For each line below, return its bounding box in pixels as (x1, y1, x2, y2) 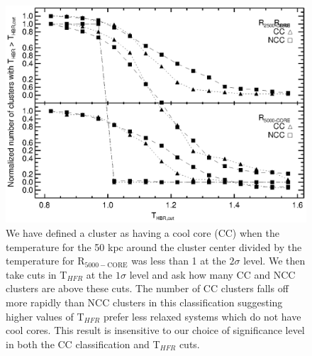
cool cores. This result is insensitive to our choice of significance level (6, 323, 305, 338)
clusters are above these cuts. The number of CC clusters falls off (6, 281, 289, 296)
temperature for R (6, 253, 85, 268)
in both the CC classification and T (6, 336, 160, 351)
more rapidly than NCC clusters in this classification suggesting (6, 294, 283, 309)
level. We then (243, 253, 306, 268)
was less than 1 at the (131, 253, 226, 268)
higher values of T (6, 308, 84, 323)
